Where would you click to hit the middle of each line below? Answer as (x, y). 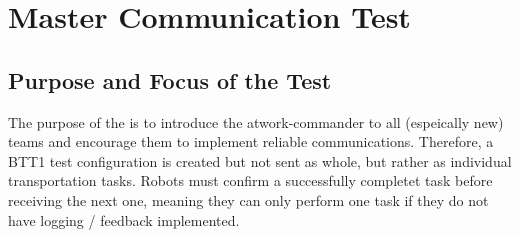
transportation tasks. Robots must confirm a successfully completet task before (250, 180)
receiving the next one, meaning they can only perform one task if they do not (248, 199)
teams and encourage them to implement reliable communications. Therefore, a (251, 141)
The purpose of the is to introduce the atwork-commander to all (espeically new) (256, 121)
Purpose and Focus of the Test (170, 79)
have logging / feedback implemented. (124, 219)
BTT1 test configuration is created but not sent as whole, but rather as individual (260, 160)
